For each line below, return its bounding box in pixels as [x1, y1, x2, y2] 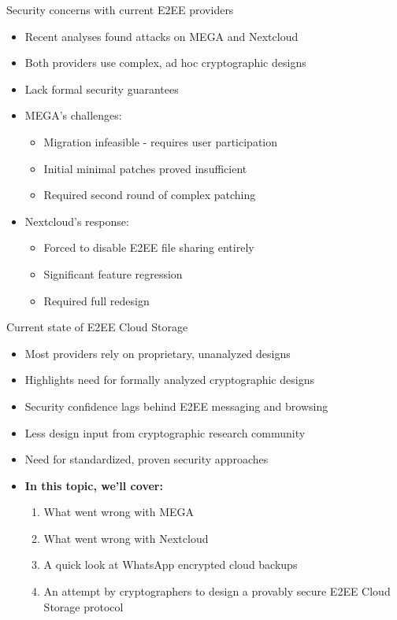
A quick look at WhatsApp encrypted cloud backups [43, 556, 298, 573]
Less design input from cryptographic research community [24, 424, 306, 441]
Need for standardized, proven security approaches [24, 451, 269, 467]
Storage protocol [43, 598, 124, 614]
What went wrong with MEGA [43, 504, 195, 520]
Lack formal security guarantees [24, 80, 179, 97]
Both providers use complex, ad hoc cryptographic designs [24, 54, 306, 71]
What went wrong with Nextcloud [43, 530, 209, 546]
